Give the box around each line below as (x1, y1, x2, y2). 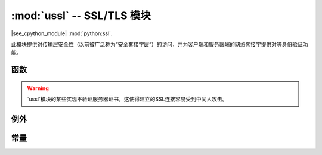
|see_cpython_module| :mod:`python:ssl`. (11, 30, 113, 37)
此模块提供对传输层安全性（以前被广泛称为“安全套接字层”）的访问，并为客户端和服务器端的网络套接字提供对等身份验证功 (11, 41, 308, 48)
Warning (27, 84, 49, 92)
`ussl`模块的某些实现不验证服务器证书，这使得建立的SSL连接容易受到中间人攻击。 (27, 95, 228, 103)
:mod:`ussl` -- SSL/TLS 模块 (11, 9, 151, 22)
